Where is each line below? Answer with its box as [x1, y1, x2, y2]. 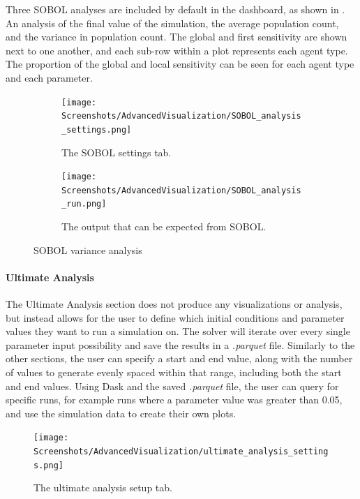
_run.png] [61, 199, 107, 209]
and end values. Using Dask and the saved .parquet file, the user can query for [6, 378, 339, 393]
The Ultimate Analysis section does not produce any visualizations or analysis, [6, 297, 343, 311]
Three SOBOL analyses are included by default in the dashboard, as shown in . [6, 2, 345, 16]
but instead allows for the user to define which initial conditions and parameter [6, 310, 345, 325]
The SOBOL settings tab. [61, 144, 172, 159]
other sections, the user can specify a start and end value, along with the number [6, 351, 353, 366]
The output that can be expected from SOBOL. [61, 219, 267, 234]
